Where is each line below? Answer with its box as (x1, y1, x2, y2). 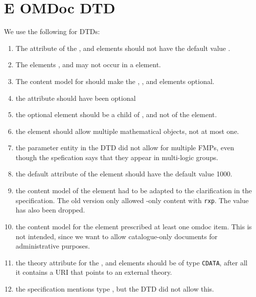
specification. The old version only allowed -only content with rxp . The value (15, 195, 249, 205)
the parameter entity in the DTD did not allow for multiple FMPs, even (15, 142, 234, 153)
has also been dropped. (15, 205, 85, 215)
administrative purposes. (15, 241, 90, 251)
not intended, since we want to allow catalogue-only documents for (15, 231, 217, 241)
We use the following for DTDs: (4, 26, 100, 37)
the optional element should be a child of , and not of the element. (15, 109, 217, 120)
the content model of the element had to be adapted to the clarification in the (15, 185, 252, 196)
